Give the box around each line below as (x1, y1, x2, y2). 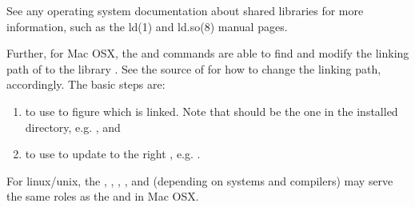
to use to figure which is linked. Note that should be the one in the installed (25, 102, 398, 119)
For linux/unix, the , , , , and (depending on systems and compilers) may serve (6, 172, 393, 189)
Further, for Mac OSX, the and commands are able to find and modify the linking (6, 45, 409, 62)
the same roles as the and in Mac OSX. (6, 188, 199, 205)
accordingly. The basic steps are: (6, 76, 166, 93)
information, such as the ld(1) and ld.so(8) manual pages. (6, 18, 288, 34)
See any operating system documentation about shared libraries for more (6, 2, 364, 18)
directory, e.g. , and (25, 118, 121, 135)
